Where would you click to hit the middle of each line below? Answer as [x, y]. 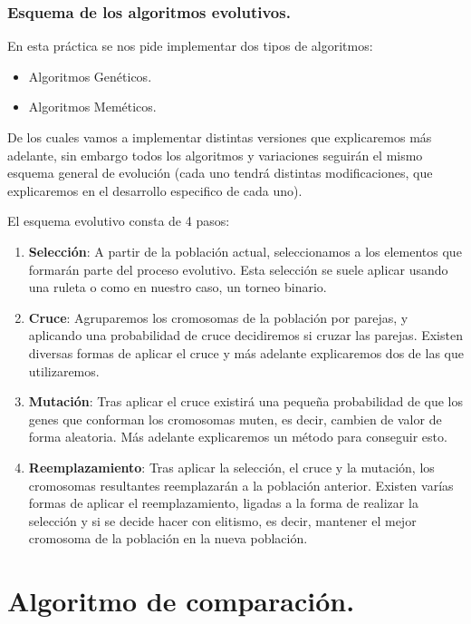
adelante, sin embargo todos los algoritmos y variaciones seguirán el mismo [215, 155]
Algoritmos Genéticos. [90, 76]
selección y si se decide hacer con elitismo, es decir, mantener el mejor [222, 520]
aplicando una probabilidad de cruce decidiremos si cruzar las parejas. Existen [245, 335]
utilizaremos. [64, 370]
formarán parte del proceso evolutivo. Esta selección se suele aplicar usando [238, 269]
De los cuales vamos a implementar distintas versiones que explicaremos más [220, 137]
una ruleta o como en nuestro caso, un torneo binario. [178, 287]
